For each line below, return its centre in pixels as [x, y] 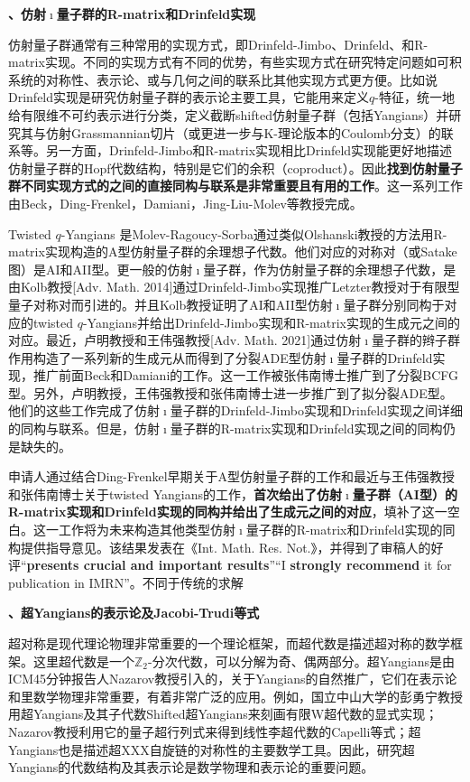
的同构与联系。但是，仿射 [84, 428]
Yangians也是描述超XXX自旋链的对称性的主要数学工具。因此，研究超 [212, 749]
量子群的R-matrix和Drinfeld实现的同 [350, 530]
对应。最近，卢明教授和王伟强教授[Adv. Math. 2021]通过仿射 [185, 340]
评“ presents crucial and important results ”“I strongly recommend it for [230, 565]
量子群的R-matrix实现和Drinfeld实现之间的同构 [306, 428]
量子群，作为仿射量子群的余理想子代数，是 [330, 269]
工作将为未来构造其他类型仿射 [147, 530]
